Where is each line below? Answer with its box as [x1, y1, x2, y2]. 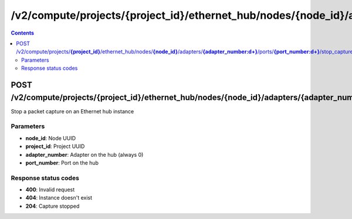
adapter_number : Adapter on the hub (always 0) [25, 151, 144, 158]
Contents [11, 29, 35, 36]
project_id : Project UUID [25, 143, 85, 150]
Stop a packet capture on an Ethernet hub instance [11, 107, 134, 114]
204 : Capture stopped [25, 203, 80, 210]
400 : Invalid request [25, 186, 75, 193]
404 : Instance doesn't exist [25, 194, 93, 201]
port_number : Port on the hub [25, 159, 99, 166]
